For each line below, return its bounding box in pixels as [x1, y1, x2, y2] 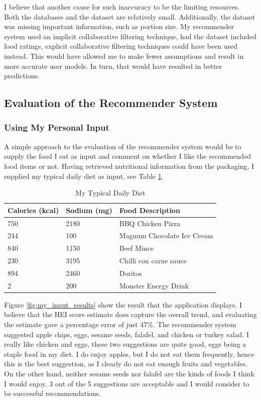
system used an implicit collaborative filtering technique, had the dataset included [4, 31, 256, 41]
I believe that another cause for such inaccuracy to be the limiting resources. [4, 2, 240, 12]
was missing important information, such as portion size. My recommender [4, 21, 234, 32]
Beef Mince [119, 243, 154, 253]
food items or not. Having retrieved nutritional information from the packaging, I [4, 160, 254, 171]
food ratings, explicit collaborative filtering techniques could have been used [4, 41, 238, 51]
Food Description [119, 205, 180, 215]
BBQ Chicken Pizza [119, 218, 181, 228]
